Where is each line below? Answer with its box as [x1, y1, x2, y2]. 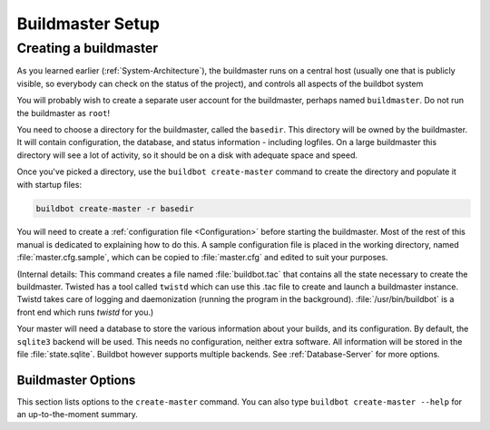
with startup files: [16, 179, 82, 190]
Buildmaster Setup [16, 14, 161, 34]
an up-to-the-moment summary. [16, 409, 138, 420]
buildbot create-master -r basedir [35, 203, 194, 213]
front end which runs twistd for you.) [16, 307, 154, 318]
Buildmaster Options [16, 372, 136, 387]
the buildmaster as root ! [16, 107, 111, 118]
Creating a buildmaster [16, 40, 159, 56]
